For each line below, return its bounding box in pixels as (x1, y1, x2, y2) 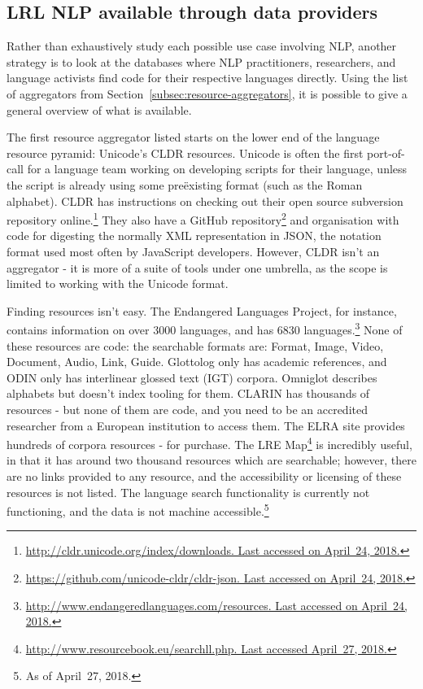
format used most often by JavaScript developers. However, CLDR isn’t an (7, 242, 380, 259)
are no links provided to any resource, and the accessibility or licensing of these (7, 468, 402, 485)
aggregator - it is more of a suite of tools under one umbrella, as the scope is (7, 259, 388, 276)
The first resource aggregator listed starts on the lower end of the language (7, 129, 380, 146)
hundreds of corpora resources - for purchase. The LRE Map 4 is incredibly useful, (7, 434, 412, 452)
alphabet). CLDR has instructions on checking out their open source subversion (7, 192, 403, 209)
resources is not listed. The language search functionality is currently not (7, 483, 370, 500)
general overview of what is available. (7, 101, 192, 118)
